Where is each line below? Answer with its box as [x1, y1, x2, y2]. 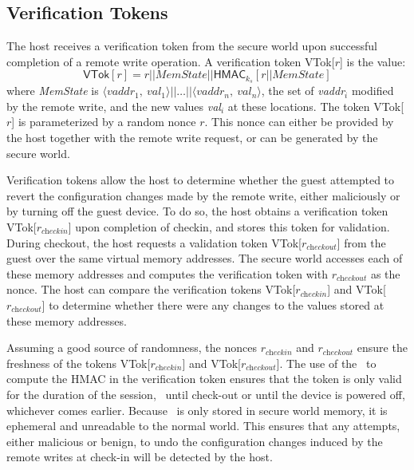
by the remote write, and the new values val [6, 97, 221, 114]
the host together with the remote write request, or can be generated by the [6, 129, 378, 146]
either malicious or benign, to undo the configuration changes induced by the [6, 432, 383, 449]
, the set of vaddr [261, 82, 345, 99]
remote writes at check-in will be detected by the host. [6, 448, 273, 465]
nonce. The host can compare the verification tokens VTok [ [6, 281, 296, 298]
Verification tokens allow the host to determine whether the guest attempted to [6, 172, 395, 188]
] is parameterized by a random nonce [11, 113, 196, 130]
